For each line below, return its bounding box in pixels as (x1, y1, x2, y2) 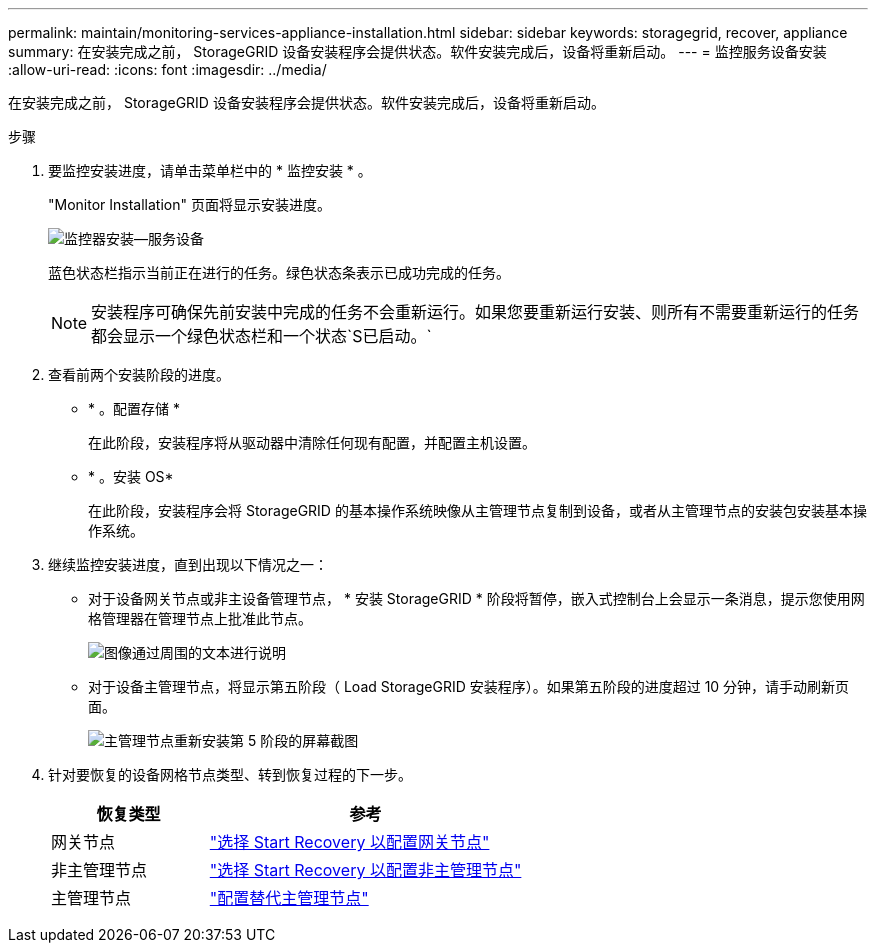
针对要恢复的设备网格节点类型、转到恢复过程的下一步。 (48, 766, 412, 783)
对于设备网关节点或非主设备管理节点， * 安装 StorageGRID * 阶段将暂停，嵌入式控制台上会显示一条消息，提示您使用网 (88, 590, 865, 607)
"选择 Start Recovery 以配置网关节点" (209, 832, 490, 852)
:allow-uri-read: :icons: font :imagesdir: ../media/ (8, 61, 327, 78)
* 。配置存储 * (88, 400, 180, 417)
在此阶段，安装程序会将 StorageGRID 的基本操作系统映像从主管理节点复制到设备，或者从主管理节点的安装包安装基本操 (88, 502, 867, 519)
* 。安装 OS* (88, 468, 174, 485)
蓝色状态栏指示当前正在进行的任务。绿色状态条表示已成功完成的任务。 (48, 264, 510, 281)
